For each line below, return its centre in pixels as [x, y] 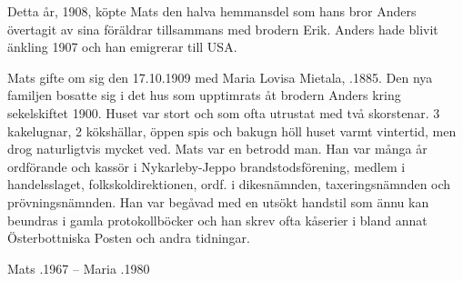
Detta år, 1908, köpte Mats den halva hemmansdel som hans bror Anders [212, 11]
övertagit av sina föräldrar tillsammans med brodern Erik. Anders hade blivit [223, 29]
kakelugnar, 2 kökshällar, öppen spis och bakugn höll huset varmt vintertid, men [232, 130]
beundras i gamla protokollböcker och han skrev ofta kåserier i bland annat [217, 220]
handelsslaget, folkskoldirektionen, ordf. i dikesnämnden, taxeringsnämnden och [229, 184]
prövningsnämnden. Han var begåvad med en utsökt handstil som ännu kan [218, 201]
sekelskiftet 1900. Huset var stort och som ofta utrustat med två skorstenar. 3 [224, 112]
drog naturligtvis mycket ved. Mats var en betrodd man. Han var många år [217, 149]
